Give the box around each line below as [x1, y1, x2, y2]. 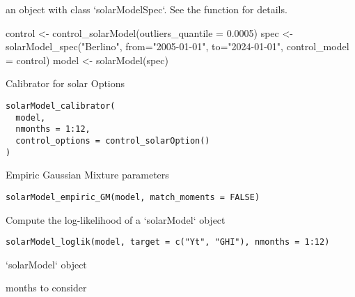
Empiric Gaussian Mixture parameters [6, 167, 169, 182]
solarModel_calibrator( [6, 100, 116, 111]
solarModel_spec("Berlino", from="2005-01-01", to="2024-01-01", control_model [6, 39, 349, 54]
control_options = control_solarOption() [15, 135, 210, 146]
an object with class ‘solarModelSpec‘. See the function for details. [6, 2, 287, 16]
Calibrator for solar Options [6, 76, 125, 91]
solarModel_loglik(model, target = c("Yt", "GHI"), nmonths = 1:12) [6, 237, 330, 247]
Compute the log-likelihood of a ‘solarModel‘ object [6, 212, 226, 227]
